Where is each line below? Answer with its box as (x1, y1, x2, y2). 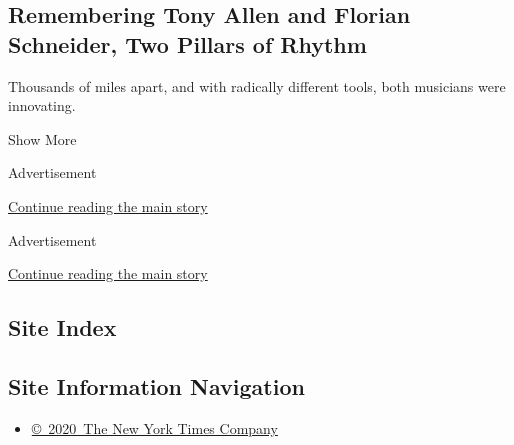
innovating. (8, 95, 76, 116)
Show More (8, 128, 77, 149)
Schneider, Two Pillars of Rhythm (8, 28, 367, 59)
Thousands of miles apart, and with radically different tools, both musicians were (8, 75, 506, 96)
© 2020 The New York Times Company (31, 417, 278, 438)
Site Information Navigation (8, 370, 305, 401)
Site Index (8, 312, 117, 343)
